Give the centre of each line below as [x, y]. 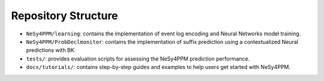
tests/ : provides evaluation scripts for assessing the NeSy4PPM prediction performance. [138, 58]
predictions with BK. [51, 50]
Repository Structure [64, 16]
